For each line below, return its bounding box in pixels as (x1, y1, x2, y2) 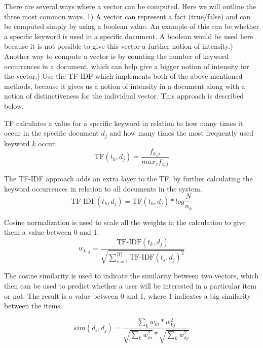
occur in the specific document (4, 128, 99, 138)
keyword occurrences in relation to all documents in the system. (4, 183, 202, 194)
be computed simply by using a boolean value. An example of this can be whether (4, 21, 259, 31)
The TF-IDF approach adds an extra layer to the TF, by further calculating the (4, 173, 253, 184)
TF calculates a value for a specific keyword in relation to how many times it (4, 117, 243, 128)
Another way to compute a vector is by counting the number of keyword (4, 50, 229, 61)
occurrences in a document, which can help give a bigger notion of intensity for (4, 60, 249, 71)
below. (4, 100, 24, 111)
